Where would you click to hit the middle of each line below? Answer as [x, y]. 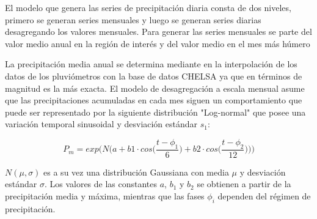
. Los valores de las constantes [101, 184]
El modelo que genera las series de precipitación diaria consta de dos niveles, [148, 7]
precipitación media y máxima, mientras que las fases [105, 195]
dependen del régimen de [264, 195]
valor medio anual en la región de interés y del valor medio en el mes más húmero [158, 43]
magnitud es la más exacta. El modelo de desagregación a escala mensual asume [155, 88]
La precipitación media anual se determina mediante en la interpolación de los [151, 64]
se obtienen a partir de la [244, 184]
